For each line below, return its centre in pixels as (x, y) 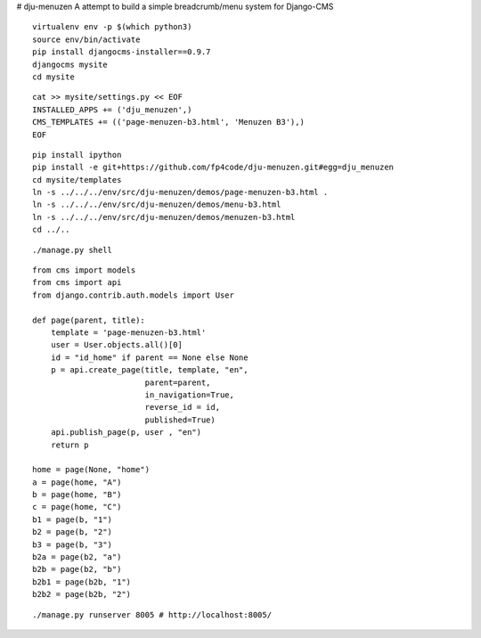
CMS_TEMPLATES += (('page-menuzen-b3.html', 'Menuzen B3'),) (168, 122)
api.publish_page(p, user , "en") (126, 433)
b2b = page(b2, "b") (77, 569)
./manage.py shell (73, 250)
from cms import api (77, 282)
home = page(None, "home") (91, 470)
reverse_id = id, (183, 407)
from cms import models (84, 270)
